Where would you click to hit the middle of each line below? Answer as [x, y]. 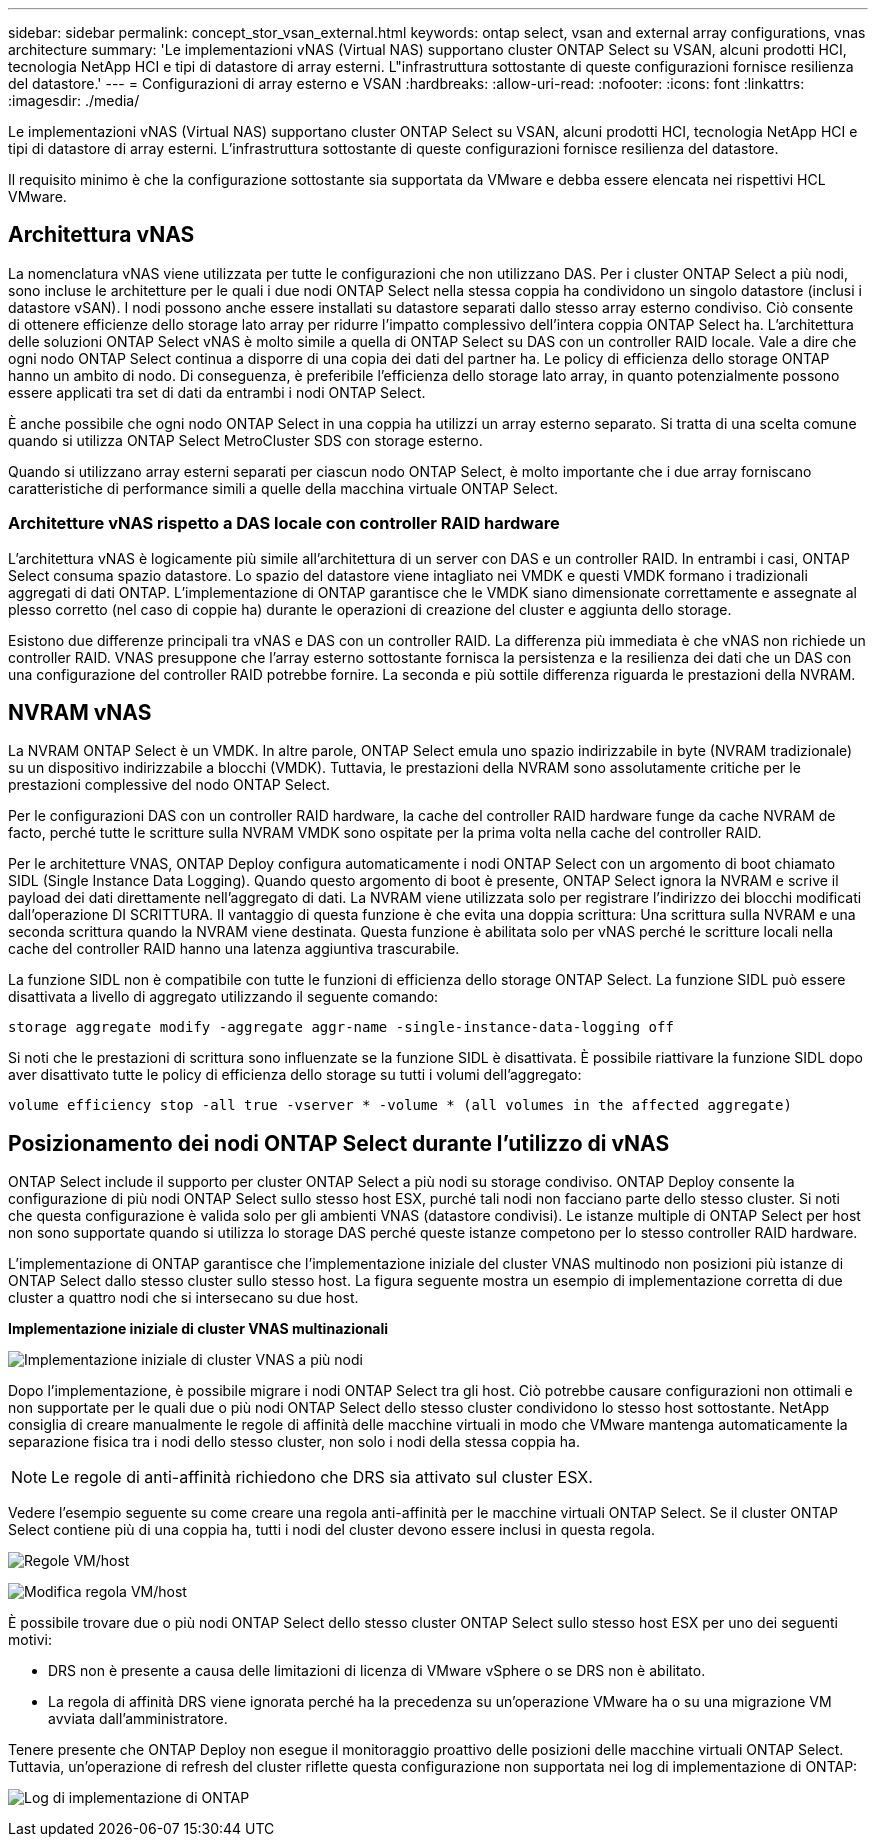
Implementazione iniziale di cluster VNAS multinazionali [198, 1329]
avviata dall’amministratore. [138, 1719]
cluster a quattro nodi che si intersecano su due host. [183, 1298]
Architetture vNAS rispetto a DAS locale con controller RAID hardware [284, 523]
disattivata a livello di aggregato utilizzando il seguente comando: [223, 997]
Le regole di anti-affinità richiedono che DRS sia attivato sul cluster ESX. [322, 1477]
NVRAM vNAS [80, 713]
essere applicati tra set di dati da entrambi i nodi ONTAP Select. [217, 392]
